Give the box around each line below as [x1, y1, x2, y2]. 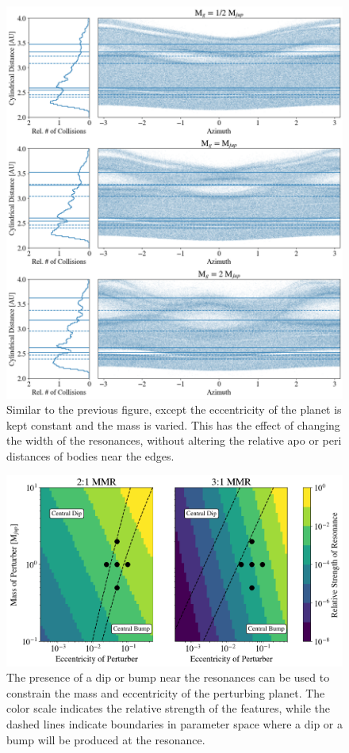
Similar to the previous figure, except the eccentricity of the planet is [6, 401, 342, 418]
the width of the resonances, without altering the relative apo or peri [6, 432, 342, 449]
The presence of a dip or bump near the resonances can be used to [6, 669, 330, 686]
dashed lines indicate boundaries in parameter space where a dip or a [6, 715, 343, 732]
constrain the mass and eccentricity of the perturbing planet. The [6, 684, 325, 701]
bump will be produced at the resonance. [6, 731, 205, 747]
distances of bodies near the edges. [6, 447, 174, 464]
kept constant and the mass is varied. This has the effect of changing [6, 416, 340, 433]
